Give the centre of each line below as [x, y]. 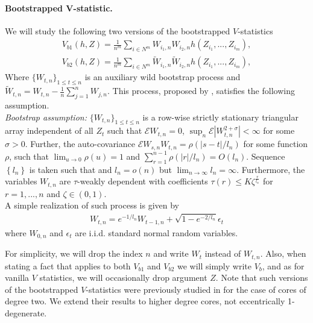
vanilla [17, 278]
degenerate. [26, 313]
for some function [276, 144]
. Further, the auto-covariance [80, 144]
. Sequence [266, 156]
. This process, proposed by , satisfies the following [201, 91]
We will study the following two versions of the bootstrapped [118, 30]
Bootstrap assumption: [46, 117]
